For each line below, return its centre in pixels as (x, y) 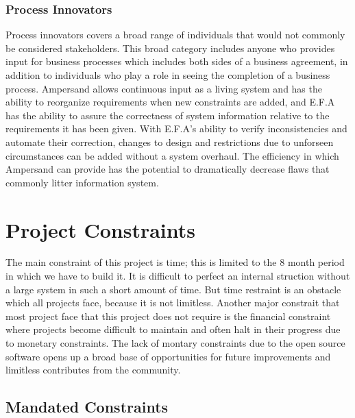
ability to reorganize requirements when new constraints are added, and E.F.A (170, 102)
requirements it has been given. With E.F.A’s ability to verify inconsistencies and (176, 128)
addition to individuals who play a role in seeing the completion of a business (168, 75)
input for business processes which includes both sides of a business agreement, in (177, 61)
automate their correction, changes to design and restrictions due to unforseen (170, 142)
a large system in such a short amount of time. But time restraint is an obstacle (173, 289)
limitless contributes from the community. (93, 370)
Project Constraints (100, 229)
